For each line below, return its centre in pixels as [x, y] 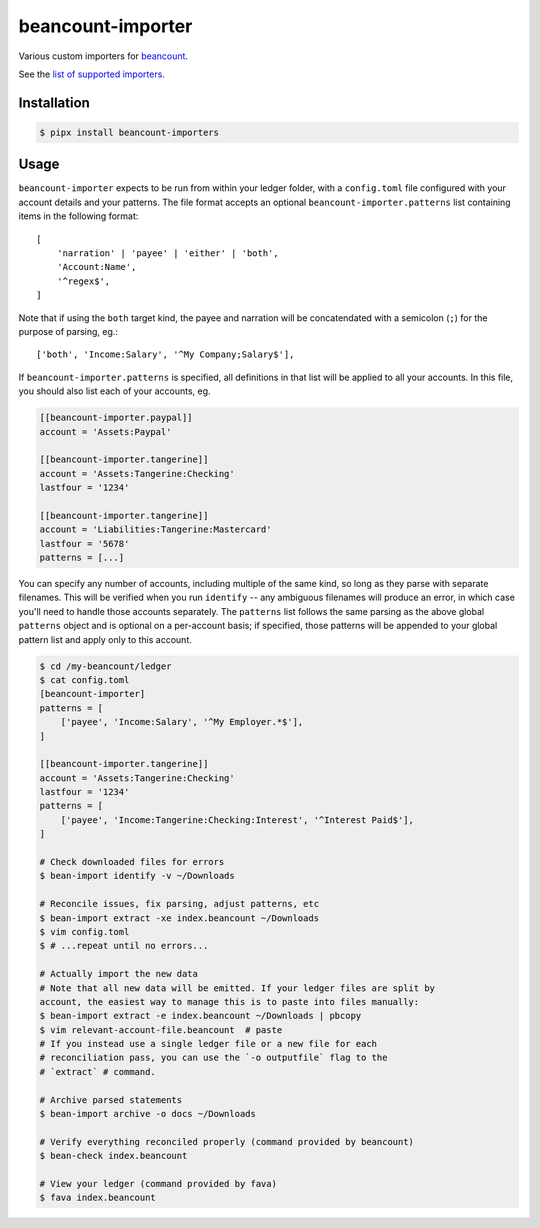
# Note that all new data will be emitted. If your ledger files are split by [237, 988]
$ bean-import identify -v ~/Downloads [137, 876]
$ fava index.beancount [98, 1198]
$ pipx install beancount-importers [129, 132]
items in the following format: [78, 216]
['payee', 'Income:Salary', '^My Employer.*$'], [182, 722]
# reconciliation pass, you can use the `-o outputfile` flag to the [213, 1058]
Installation [54, 102]
